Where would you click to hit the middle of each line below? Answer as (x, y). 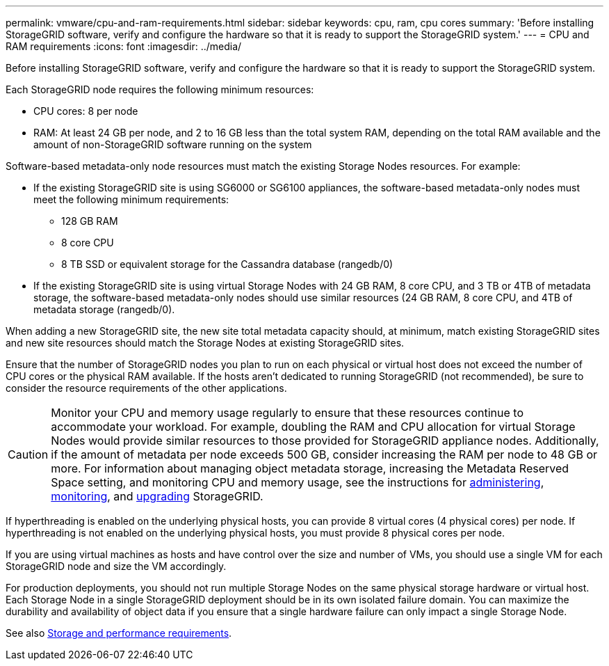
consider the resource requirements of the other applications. (146, 388)
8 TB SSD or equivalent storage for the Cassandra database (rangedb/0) (227, 264)
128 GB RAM (90, 221)
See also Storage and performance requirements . (119, 633)
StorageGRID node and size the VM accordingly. (116, 566)
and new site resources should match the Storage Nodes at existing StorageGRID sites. (205, 343)
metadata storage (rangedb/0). (104, 309)
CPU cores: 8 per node (86, 111)
